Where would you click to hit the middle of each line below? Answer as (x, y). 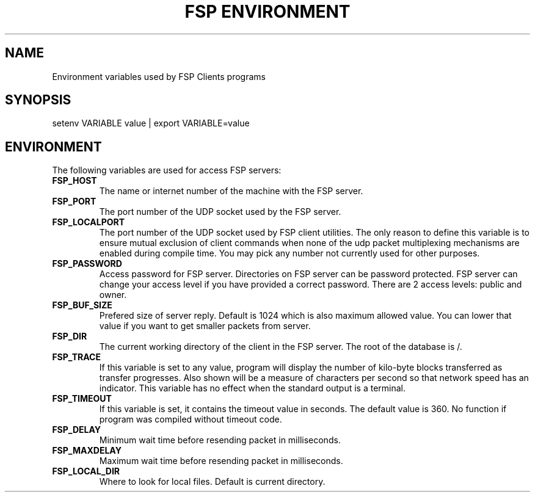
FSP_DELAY (77, 430)
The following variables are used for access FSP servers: (167, 170)
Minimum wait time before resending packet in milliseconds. (220, 440)
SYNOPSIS (38, 100)
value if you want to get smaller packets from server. (205, 326)
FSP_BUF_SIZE (82, 305)
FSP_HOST (75, 181)
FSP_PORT (74, 201)
